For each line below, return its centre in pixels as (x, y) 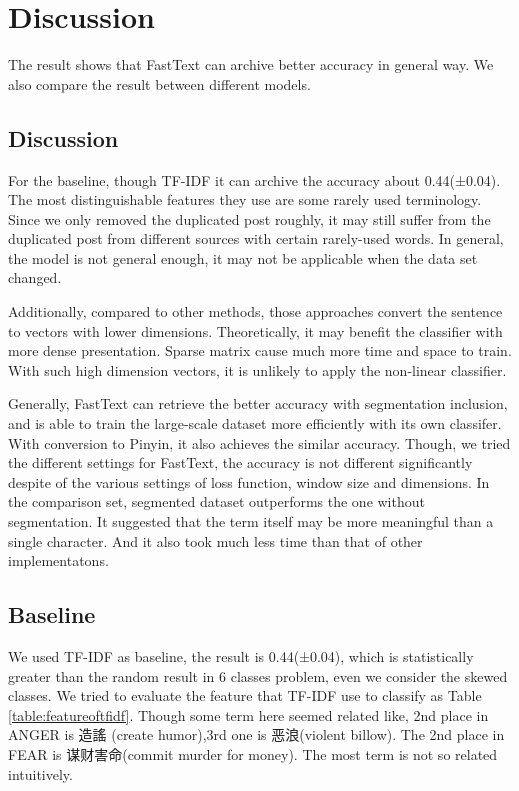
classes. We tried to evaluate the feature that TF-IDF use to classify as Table (245, 695)
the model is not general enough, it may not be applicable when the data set (243, 257)
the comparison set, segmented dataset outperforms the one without (216, 501)
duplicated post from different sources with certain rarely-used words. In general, (256, 238)
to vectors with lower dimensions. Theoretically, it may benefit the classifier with (255, 330)
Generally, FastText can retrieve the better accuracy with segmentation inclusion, (258, 403)
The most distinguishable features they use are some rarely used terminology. (245, 199)
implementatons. (58, 560)
